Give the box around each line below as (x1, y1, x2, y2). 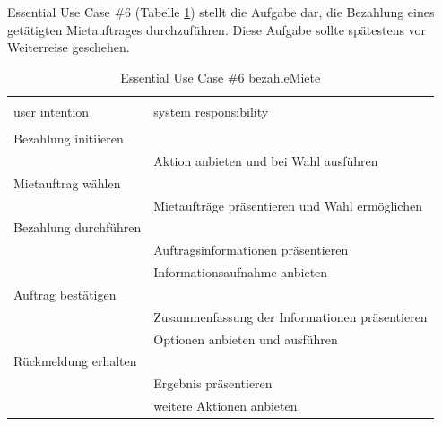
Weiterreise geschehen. (7, 38, 130, 57)
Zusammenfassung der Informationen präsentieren (153, 307, 428, 326)
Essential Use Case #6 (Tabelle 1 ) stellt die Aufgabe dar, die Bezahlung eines (7, 3, 435, 21)
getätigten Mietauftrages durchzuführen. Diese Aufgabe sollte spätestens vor (7, 20, 427, 39)
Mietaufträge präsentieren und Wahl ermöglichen (153, 196, 422, 214)
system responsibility (153, 101, 269, 120)
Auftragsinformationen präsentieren (153, 240, 349, 259)
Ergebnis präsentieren (153, 374, 273, 393)
